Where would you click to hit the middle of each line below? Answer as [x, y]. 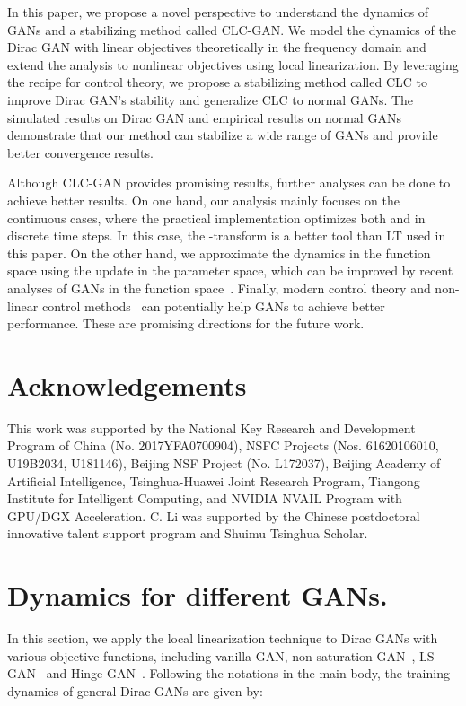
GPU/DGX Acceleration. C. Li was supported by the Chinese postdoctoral [214, 515]
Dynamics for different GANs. [198, 595]
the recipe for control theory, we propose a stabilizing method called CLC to [217, 82]
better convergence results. [80, 152]
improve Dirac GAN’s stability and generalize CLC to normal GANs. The [211, 99]
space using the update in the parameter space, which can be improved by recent [230, 270]
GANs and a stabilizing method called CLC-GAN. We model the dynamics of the [232, 29]
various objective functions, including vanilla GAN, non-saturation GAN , [211, 655]
